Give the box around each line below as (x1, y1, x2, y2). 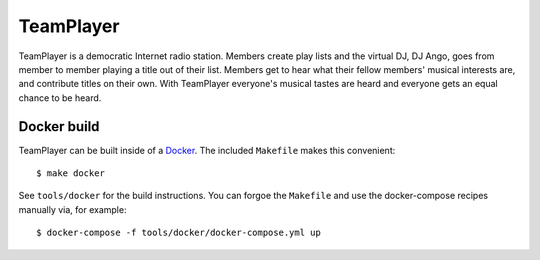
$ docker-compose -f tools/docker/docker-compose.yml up (36, 227, 322, 239)
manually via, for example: (18, 203, 127, 215)
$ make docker (36, 168, 105, 179)
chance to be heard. (18, 91, 102, 104)
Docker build (18, 118, 100, 135)
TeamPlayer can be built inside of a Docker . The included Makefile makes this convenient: (18, 144, 396, 156)
